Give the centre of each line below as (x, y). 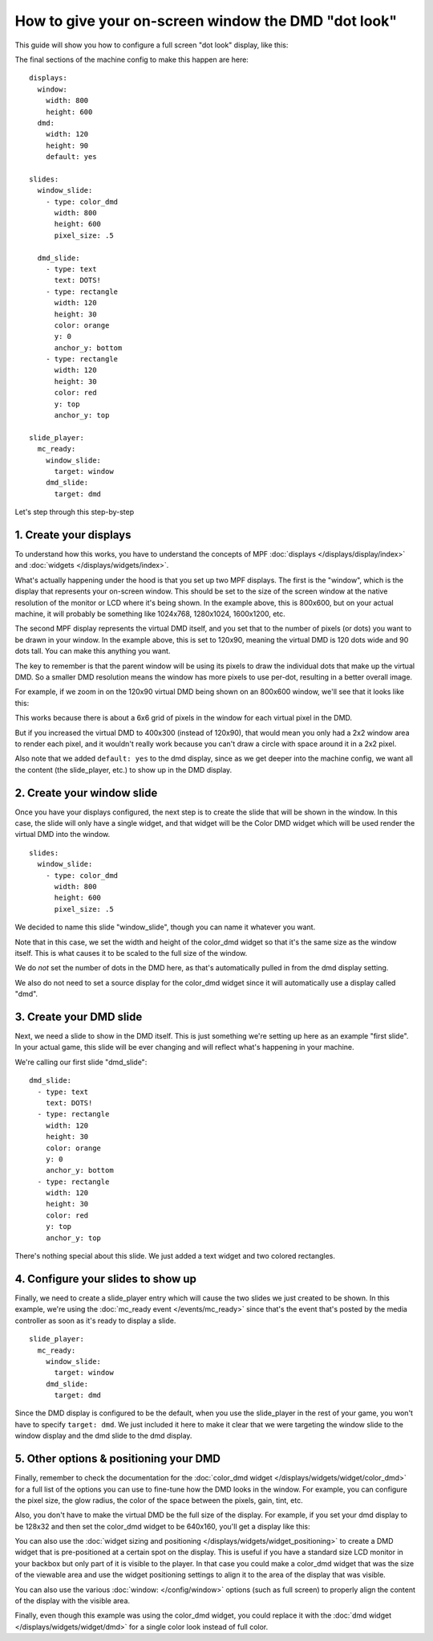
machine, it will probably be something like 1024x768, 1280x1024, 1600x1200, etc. (150, 614)
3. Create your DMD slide (79, 1016)
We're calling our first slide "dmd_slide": (81, 1062)
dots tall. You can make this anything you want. (93, 651)
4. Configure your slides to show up (105, 1278)
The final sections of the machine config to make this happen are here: (132, 59)
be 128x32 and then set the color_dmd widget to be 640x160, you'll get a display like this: (162, 1526)
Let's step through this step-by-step (75, 512)
